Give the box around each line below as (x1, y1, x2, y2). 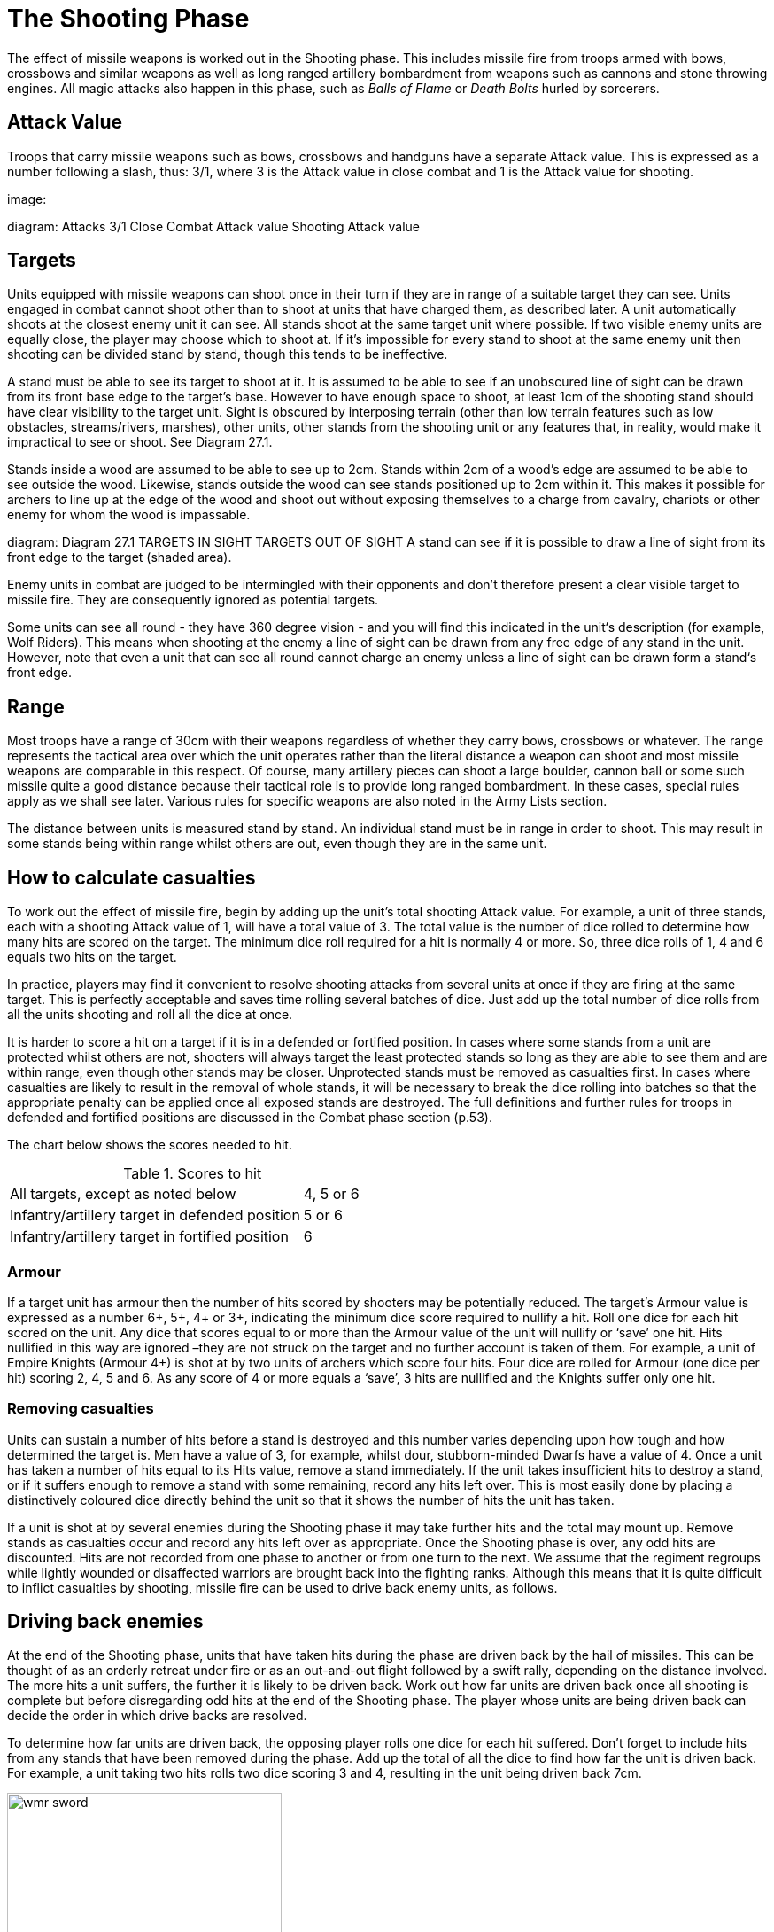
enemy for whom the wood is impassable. (7, 507, 251, 523)
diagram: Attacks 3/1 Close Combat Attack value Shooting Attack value (7, 218, 420, 234)
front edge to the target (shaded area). (7, 549, 232, 565)
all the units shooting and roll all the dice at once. (7, 1007, 293, 1023)
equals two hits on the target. (7, 949, 177, 965)
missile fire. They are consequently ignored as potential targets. (7, 592, 379, 608)
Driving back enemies (7, 1610, 204, 1633)
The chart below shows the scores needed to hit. (7, 1137, 292, 1153)
